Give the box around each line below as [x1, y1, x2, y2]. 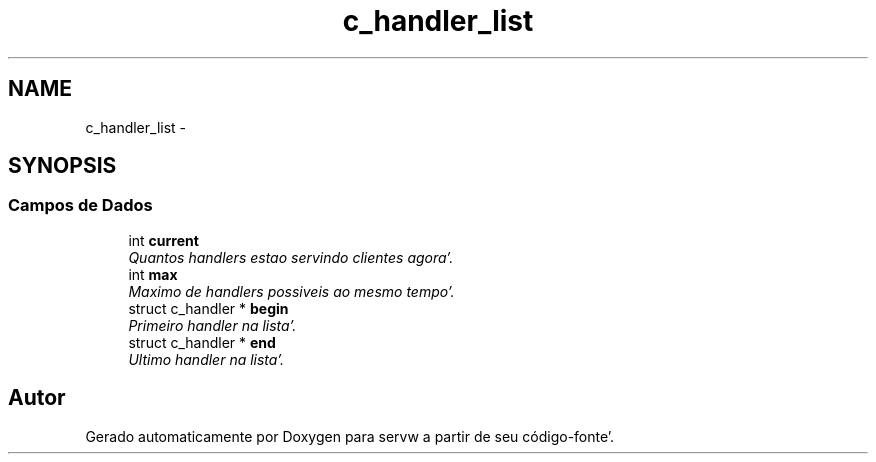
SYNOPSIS [8, 153, 117, 179]
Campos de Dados [8, 195, 153, 216]
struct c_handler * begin [128, 299, 289, 317]
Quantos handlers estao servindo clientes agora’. [128, 248, 454, 266]
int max [128, 265, 178, 283]
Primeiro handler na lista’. [128, 316, 297, 334]
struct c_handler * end [128, 333, 276, 351]
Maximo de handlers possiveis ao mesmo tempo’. [128, 282, 455, 300]
